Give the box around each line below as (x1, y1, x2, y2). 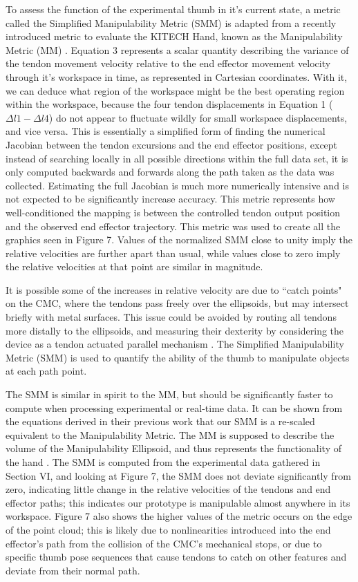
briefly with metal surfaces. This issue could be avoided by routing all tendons (6, 310, 337, 324)
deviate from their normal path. (6, 563, 140, 577)
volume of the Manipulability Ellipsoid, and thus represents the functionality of (6, 441, 341, 456)
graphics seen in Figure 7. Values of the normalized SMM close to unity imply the (6, 232, 352, 247)
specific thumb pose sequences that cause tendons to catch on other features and (6, 550, 347, 564)
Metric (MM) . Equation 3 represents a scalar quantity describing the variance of (6, 42, 349, 57)
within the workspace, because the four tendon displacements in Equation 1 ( (6, 97, 333, 111)
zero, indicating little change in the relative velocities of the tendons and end (6, 482, 331, 496)
